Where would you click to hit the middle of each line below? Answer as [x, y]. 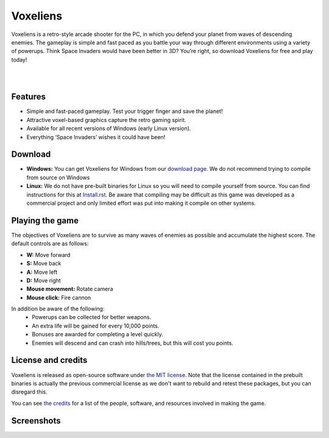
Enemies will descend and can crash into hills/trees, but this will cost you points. [133, 343]
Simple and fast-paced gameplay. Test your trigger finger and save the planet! [125, 111]
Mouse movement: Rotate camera [70, 289]
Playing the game [45, 221]
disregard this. [30, 392]
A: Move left [42, 272]
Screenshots [36, 421]
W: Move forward [48, 255]
